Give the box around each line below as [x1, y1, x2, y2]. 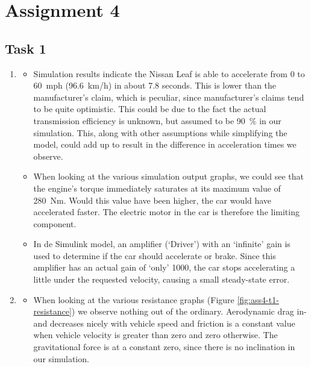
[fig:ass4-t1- [237, 293, 279, 306]
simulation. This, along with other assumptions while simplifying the [33, 126, 287, 139]
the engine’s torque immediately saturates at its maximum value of [33, 181, 281, 194]
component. [33, 217, 77, 230]
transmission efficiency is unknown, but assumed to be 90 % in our [33, 114, 281, 127]
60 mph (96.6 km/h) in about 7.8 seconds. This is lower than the [33, 79, 277, 92]
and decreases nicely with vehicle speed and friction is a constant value [33, 316, 295, 329]
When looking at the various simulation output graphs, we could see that [33, 170, 304, 183]
